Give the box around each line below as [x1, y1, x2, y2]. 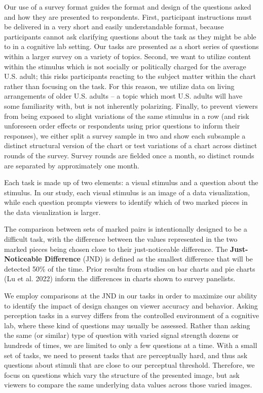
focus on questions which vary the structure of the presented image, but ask [4, 369, 240, 380]
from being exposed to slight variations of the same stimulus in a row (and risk [4, 110, 249, 121]
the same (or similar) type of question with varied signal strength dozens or [4, 330, 239, 340]
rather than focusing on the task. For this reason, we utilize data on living [4, 80, 235, 91]
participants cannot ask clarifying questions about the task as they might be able [4, 31, 256, 41]
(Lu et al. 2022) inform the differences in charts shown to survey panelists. [4, 273, 236, 284]
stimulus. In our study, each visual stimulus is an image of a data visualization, [4, 187, 250, 197]
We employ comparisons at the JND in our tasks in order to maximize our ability [4, 290, 257, 301]
